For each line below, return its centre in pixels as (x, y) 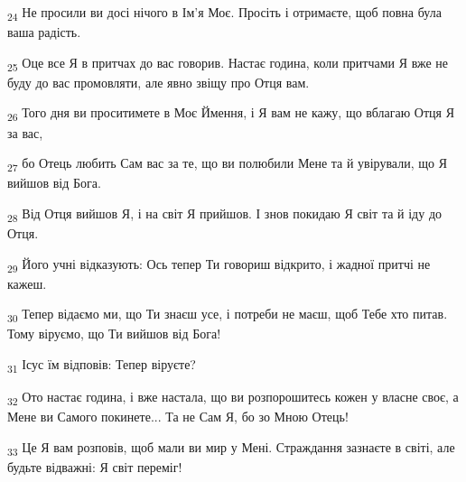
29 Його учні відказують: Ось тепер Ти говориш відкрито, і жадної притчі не (219, 264)
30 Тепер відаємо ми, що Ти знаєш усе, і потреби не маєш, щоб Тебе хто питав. (228, 315)
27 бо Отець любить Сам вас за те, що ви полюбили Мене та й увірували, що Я (227, 164)
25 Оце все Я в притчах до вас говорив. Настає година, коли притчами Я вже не (228, 63)
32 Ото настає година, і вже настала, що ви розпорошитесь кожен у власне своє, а (233, 398)
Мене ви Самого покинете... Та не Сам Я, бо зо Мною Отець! (178, 417)
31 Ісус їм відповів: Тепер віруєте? (102, 365)
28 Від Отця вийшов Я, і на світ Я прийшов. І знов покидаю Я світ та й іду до (225, 214)
